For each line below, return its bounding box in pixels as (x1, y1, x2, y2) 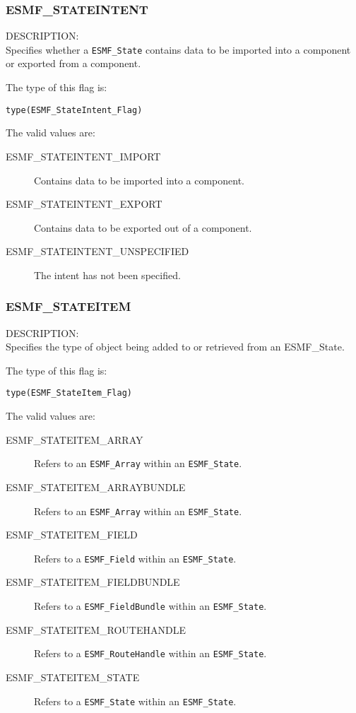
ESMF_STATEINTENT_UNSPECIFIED (6, 244, 189, 259)
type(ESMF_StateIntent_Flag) (6, 105, 143, 115)
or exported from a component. (6, 56, 141, 71)
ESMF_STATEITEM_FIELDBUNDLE (6, 574, 180, 589)
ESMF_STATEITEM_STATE (6, 669, 140, 684)
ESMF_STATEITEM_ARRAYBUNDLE (6, 479, 186, 494)
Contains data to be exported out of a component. (34, 220, 252, 235)
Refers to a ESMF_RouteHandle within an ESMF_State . (34, 646, 267, 661)
